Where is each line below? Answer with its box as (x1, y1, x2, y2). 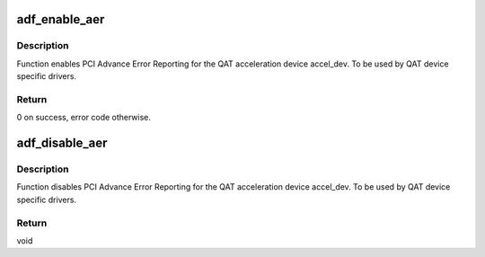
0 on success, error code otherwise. (16, 112, 152, 123)
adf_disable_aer (16, 136, 108, 151)
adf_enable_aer (16, 12, 105, 27)
